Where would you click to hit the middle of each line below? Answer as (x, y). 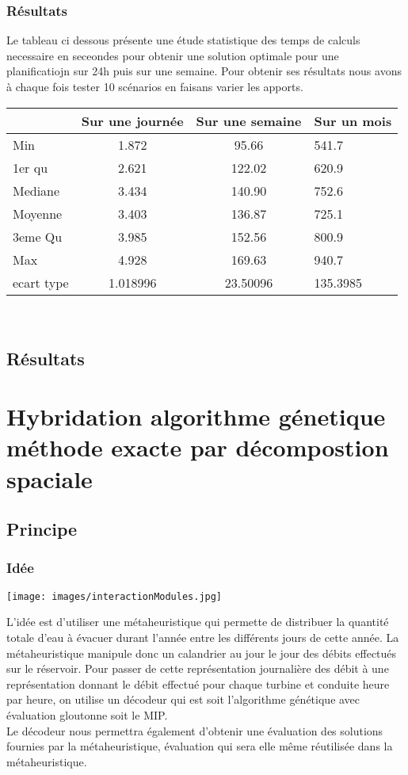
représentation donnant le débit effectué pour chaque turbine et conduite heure (198, 683)
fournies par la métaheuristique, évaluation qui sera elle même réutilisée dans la (200, 746)
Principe (42, 529)
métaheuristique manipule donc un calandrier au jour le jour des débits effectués (202, 653)
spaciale (50, 478)
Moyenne (38, 213)
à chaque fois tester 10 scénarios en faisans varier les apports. (155, 86)
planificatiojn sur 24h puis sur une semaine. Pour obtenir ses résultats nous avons (204, 71)
